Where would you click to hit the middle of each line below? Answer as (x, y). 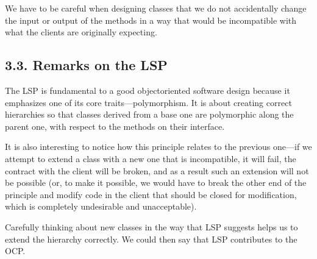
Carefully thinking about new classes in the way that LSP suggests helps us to (151, 226)
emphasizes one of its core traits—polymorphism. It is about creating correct (148, 102)
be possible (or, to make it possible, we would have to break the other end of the (156, 183)
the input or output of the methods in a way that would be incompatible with (151, 20)
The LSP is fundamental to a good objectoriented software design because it (148, 90)
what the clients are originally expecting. (81, 32)
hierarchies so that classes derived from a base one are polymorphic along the (149, 114)
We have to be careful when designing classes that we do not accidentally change (156, 8)
